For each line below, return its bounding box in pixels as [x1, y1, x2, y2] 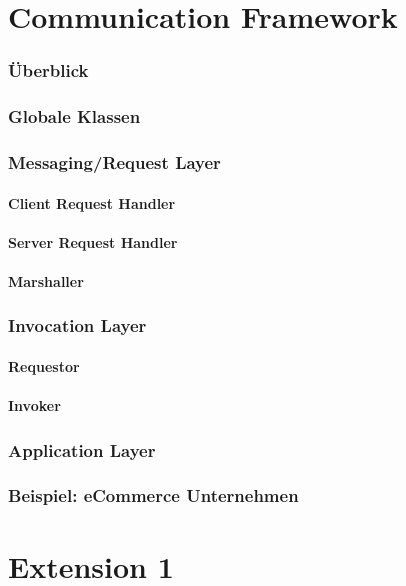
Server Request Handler [8, 231, 178, 252]
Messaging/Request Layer [8, 149, 221, 174]
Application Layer [8, 437, 156, 462]
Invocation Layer [8, 313, 147, 338]
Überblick [8, 58, 89, 83]
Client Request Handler [8, 192, 176, 213]
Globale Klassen [8, 104, 141, 129]
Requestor [8, 355, 80, 376]
